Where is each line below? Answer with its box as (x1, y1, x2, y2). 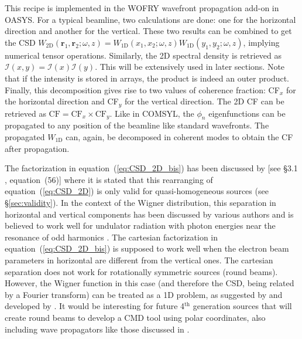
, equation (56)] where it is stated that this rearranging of (5, 173, 213, 185)
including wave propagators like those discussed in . (5, 323, 190, 335)
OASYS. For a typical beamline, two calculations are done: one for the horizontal (5, 13, 296, 25)
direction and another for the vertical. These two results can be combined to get (5, 25, 292, 37)
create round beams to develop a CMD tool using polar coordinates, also (5, 311, 266, 323)
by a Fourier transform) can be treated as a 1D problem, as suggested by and (5, 288, 283, 300)
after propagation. (5, 142, 70, 154)
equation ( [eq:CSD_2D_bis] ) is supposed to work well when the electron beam (5, 242, 289, 255)
